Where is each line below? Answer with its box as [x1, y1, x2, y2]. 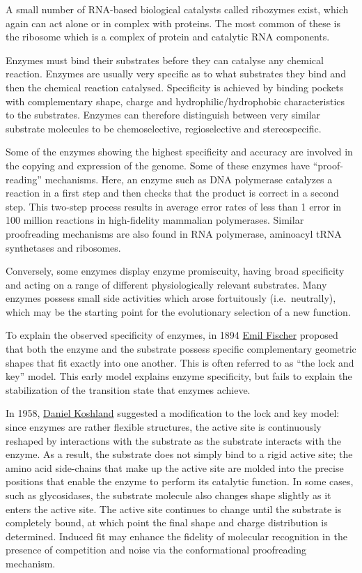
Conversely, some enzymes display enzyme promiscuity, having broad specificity [6, 263, 345, 278]
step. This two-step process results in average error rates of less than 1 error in [6, 199, 342, 213]
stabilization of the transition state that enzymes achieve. [6, 382, 251, 397]
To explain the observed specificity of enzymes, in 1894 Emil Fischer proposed [6, 328, 338, 342]
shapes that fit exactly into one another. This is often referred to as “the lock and [6, 355, 354, 369]
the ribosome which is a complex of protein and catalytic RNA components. [6, 29, 330, 44]
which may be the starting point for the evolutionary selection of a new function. [6, 304, 351, 319]
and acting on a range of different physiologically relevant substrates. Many [6, 277, 327, 291]
